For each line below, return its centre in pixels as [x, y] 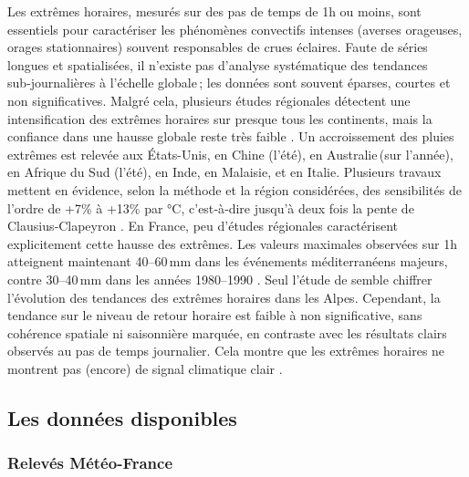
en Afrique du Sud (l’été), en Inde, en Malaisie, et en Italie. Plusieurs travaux [224, 172]
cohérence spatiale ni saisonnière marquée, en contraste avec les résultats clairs [227, 332]
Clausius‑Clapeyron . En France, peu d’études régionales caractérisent [203, 226]
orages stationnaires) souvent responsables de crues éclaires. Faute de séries [218, 47]
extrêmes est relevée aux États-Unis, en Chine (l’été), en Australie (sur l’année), [230, 154]
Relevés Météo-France [90, 463]
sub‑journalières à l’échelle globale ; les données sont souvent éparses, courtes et [229, 83]
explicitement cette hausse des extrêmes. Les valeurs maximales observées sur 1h [232, 243]
